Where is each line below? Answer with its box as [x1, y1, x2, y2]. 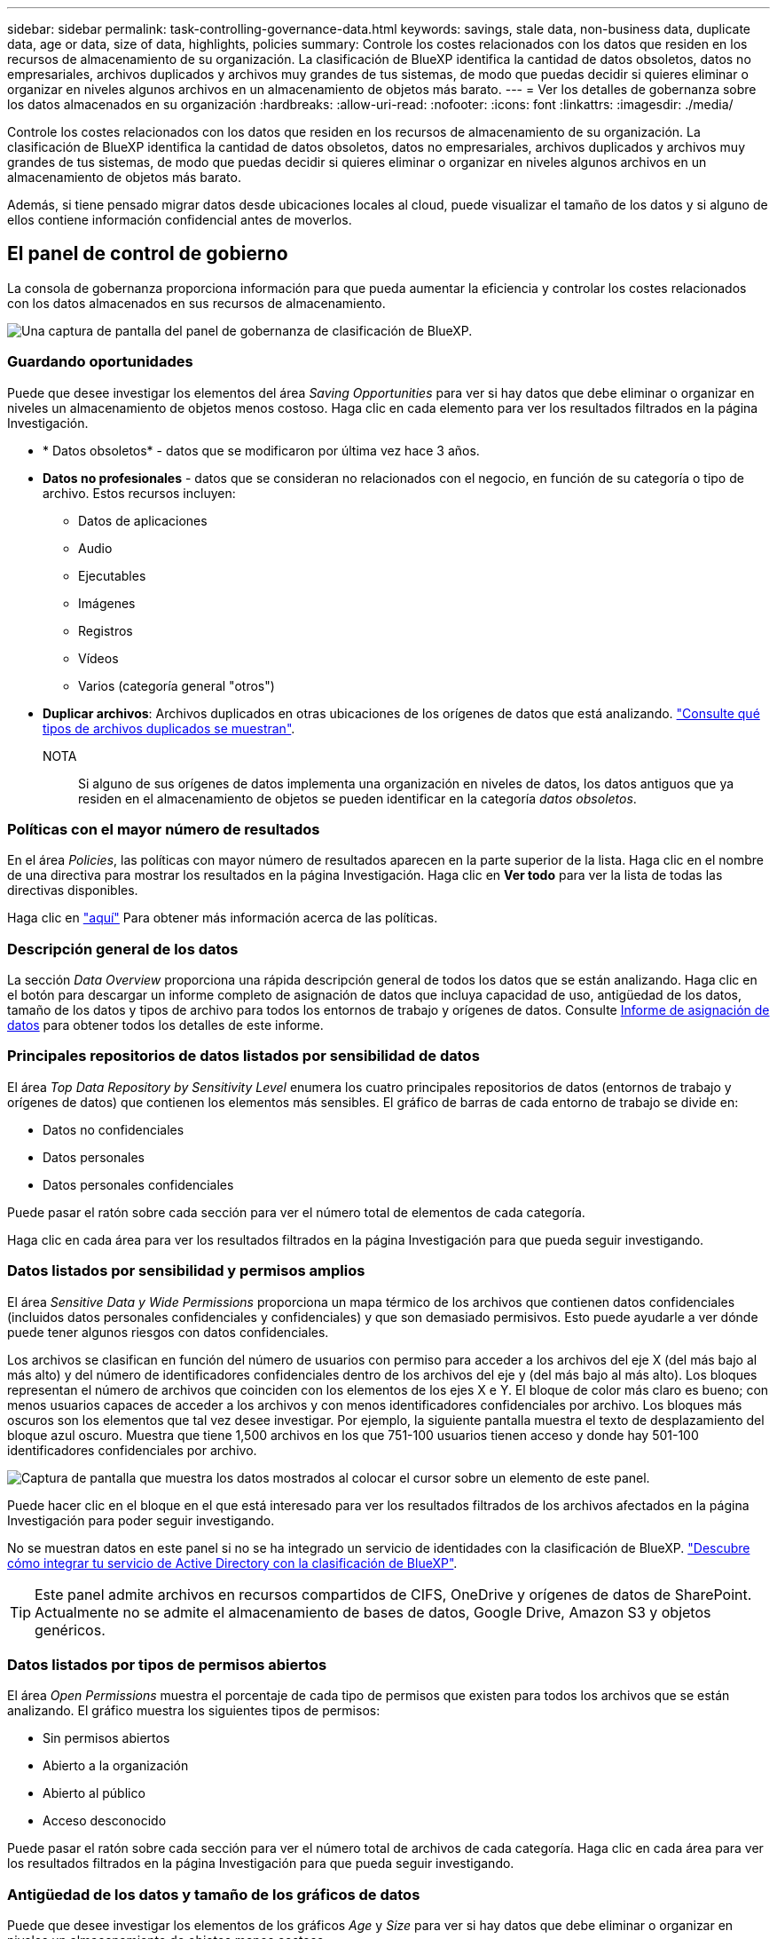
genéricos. [35, 1620, 106, 1639]
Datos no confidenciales [43, 1121, 184, 1137]
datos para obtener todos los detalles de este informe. [7, 1017, 324, 1033]
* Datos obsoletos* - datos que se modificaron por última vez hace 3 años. [43, 442, 480, 458]
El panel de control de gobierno [7, 242, 288, 265]
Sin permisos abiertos [43, 1730, 170, 1746]
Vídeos [78, 650, 119, 666]
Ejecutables [78, 567, 146, 583]
